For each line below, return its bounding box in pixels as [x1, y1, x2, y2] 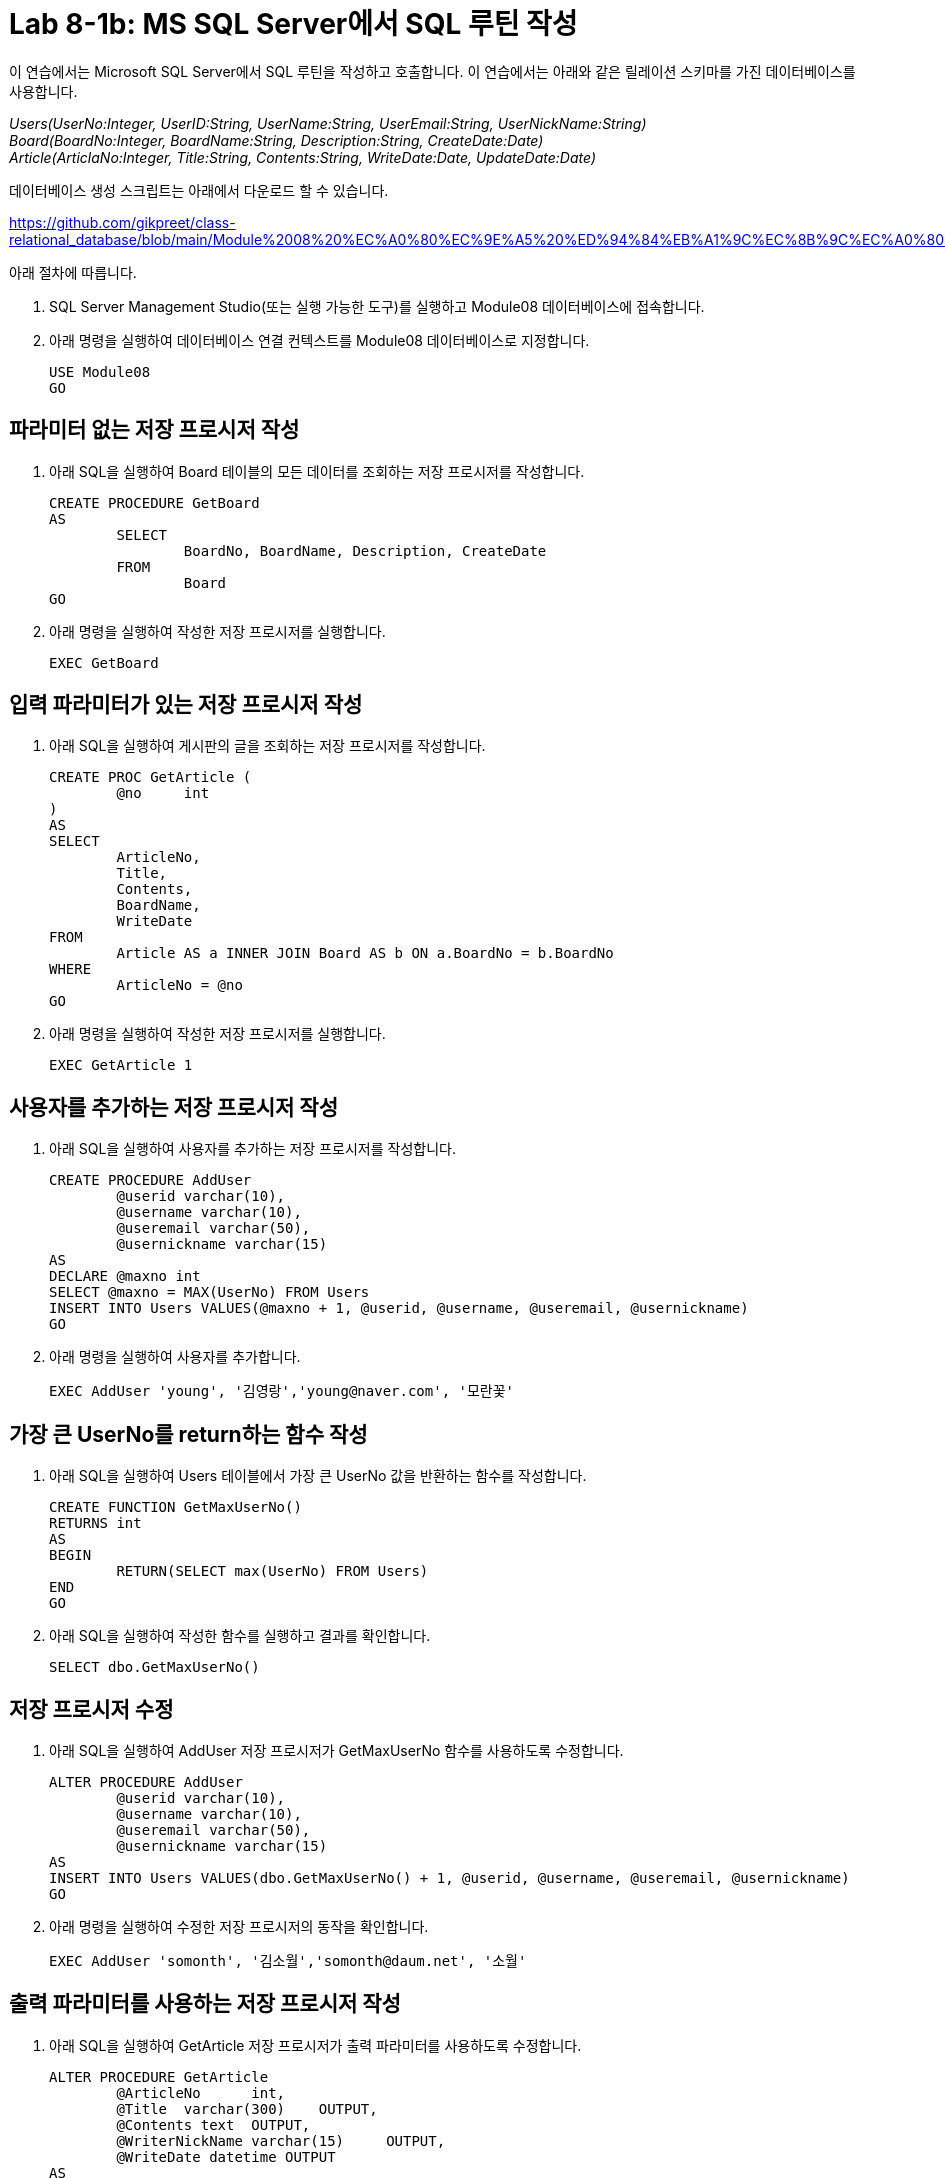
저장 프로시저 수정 [9, 1696, 174, 1722]
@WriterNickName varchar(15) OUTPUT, [116, 2132, 446, 2149]
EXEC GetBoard [49, 654, 159, 671]
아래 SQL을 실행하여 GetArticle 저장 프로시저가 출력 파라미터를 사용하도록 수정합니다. [49, 2036, 582, 2054]
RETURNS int [49, 1515, 142, 1532]
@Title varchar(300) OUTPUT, [116, 2100, 378, 2117]
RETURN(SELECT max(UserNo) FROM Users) [116, 1563, 429, 1580]
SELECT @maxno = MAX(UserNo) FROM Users [49, 1284, 370, 1301]
